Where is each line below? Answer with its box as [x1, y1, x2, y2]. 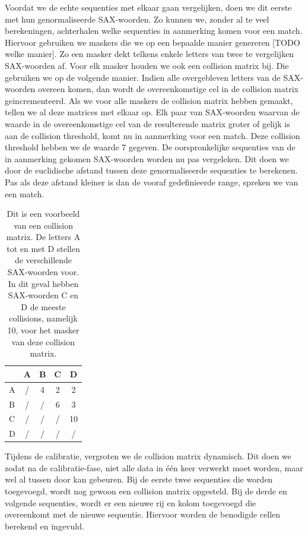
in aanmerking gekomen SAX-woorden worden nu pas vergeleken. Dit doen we [5, 152, 289, 165]
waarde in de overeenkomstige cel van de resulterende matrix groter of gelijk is [5, 117, 290, 130]
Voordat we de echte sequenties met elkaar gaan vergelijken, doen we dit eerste [5, 1, 292, 13]
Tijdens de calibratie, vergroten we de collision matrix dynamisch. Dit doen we [5, 450, 291, 462]
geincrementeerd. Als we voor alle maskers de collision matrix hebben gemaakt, [5, 94, 293, 106]
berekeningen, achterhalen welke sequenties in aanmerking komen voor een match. [5, 24, 303, 37]
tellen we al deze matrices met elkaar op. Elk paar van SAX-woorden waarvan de [5, 106, 300, 118]
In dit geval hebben [8, 277, 79, 289]
